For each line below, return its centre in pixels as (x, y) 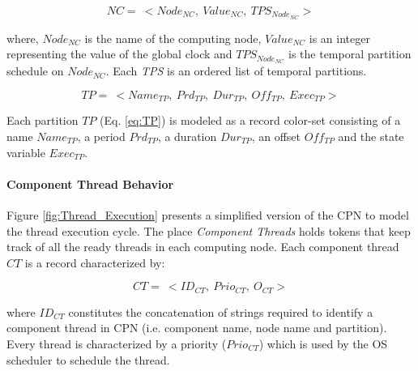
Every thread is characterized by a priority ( (117, 343)
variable (26, 152)
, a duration (187, 136)
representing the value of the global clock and (119, 54)
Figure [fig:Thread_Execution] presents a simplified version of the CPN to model (208, 214)
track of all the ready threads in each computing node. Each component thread (203, 247)
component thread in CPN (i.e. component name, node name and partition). (197, 328)
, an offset (276, 136)
